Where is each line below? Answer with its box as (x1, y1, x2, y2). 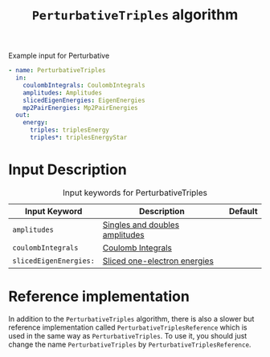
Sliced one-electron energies (102, 255, 215, 266)
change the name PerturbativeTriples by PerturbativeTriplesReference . (8, 339, 252, 349)
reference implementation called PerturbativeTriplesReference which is (8, 323, 247, 332)
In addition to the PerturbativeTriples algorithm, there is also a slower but (8, 314, 255, 323)
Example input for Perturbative (8, 51, 110, 61)
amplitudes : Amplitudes (22, 88, 103, 97)
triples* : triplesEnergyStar (29, 134, 128, 142)
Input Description (8, 160, 127, 179)
